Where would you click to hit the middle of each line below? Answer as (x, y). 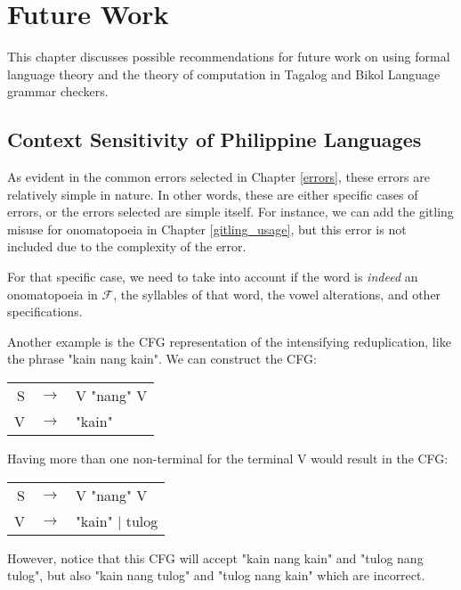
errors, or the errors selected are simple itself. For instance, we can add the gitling (230, 212)
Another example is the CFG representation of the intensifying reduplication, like (229, 341)
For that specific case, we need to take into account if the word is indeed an (213, 277)
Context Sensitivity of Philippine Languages (214, 139)
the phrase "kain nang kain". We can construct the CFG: (162, 359)
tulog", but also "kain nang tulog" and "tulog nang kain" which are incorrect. (216, 575)
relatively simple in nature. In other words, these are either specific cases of (213, 194)
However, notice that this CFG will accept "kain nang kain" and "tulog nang (215, 557)
